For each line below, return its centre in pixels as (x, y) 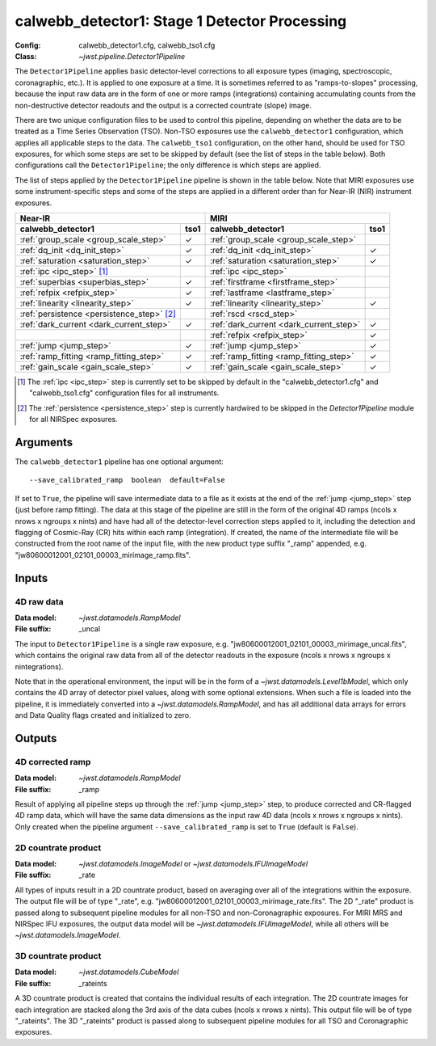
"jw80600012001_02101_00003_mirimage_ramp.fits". (103, 555)
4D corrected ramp (53, 761)
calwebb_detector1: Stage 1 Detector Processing (181, 21)
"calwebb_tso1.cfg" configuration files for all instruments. (124, 393)
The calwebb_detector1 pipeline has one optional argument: (119, 462)
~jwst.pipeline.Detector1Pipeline (132, 56)
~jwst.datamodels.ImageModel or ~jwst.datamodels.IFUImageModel (193, 863)
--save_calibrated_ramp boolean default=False (127, 480)
